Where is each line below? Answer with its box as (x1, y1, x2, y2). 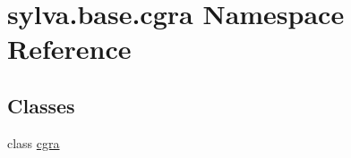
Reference (7, 30, 132, 67)
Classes (7, 91, 75, 119)
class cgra (7, 133, 60, 152)
